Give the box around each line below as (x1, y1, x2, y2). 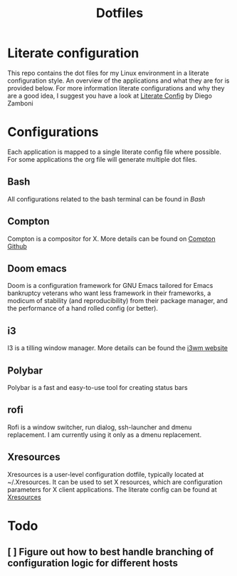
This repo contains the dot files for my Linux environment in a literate (7, 68, 209, 77)
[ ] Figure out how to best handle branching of (7, 546, 214, 558)
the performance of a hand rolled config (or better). (7, 304, 159, 313)
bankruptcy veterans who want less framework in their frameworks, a (7, 289, 211, 297)
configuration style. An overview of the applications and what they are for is (7, 76, 230, 85)
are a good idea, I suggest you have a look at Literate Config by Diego (7, 91, 212, 100)
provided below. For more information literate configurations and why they (7, 83, 225, 92)
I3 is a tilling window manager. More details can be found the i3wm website (7, 344, 228, 352)
